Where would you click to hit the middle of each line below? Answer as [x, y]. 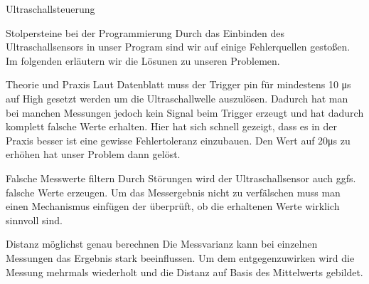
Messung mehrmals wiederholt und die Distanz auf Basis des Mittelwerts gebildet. [184, 272]
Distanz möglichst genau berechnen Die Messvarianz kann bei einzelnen [162, 244]
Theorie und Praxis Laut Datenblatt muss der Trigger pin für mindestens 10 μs [178, 84]
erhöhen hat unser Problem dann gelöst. [93, 154]
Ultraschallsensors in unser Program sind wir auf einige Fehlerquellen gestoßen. [178, 47]
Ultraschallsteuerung [50, 9]
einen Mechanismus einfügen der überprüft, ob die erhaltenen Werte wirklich [173, 206]
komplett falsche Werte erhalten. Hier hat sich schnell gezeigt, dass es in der [172, 126]
